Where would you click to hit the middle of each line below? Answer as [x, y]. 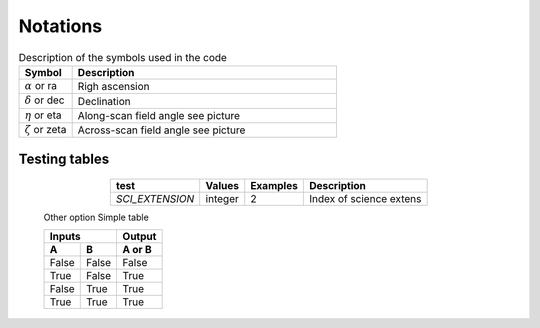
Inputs [65, 236]
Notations [60, 26]
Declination [104, 101]
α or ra [41, 85]
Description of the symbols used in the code [122, 57]
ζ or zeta [45, 130]
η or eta [43, 115]
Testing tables [64, 158]
